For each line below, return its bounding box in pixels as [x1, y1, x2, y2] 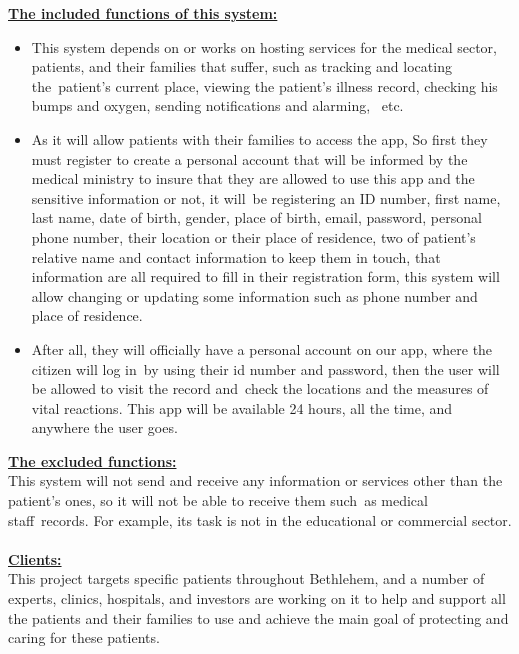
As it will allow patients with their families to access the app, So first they [31, 128, 488, 149]
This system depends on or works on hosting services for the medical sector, [31, 36, 497, 57]
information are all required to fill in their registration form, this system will [31, 266, 500, 287]
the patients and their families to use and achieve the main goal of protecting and [8, 607, 509, 628]
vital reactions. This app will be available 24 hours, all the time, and [31, 397, 453, 418]
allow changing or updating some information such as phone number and [31, 285, 478, 306]
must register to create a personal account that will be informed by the [31, 148, 468, 169]
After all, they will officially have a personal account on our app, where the [31, 338, 493, 359]
